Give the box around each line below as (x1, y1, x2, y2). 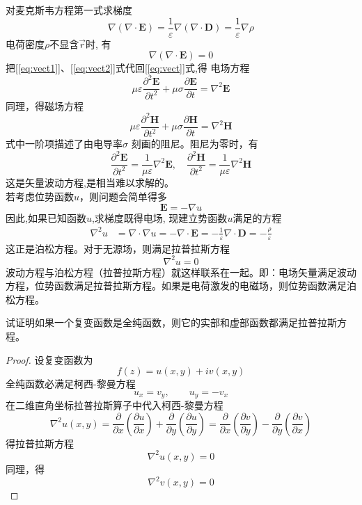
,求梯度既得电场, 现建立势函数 (91, 210, 228, 225)
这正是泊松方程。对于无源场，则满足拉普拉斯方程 (6, 241, 230, 255)
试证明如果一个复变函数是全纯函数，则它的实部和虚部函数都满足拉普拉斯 (6, 315, 337, 330)
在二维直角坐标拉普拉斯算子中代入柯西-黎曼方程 (6, 398, 223, 412)
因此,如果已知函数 (6, 210, 86, 225)
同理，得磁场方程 (6, 98, 84, 113)
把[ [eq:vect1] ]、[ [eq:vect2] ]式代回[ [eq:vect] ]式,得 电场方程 (6, 61, 250, 75)
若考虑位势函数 (6, 189, 74, 203)
